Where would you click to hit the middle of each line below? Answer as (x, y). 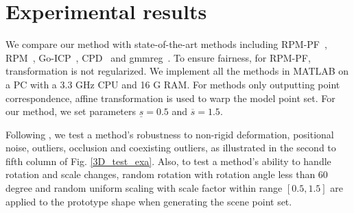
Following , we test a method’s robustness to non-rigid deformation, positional (170, 134)
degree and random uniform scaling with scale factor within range (144, 188)
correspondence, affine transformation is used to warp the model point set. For (170, 98)
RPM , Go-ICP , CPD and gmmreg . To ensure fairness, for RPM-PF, (158, 57)
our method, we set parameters (71, 111)
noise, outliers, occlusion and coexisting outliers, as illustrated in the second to (171, 148)
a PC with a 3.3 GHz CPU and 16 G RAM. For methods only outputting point (173, 84)
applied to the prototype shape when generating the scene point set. (149, 201)
